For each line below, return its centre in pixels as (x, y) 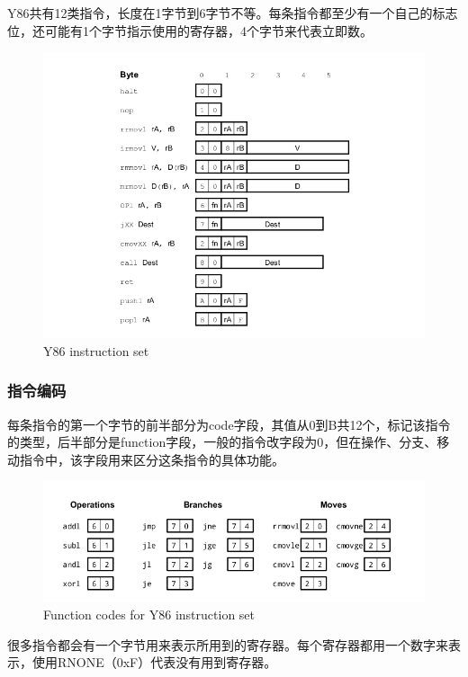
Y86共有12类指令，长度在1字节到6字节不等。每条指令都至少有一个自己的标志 (233, 13)
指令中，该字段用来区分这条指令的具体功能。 (152, 459)
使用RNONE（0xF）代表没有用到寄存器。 (154, 662)
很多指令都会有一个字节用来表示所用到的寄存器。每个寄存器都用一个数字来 (228, 644)
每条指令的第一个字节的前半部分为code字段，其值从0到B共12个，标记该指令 (229, 424)
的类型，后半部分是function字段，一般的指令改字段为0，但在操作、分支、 (222, 442)
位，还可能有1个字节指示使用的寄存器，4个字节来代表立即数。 (190, 30)
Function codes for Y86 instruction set (149, 615)
